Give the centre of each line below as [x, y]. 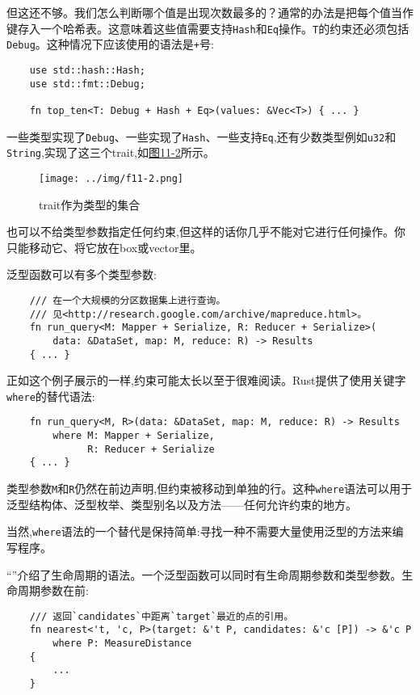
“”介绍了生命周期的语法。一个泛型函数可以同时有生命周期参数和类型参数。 [204, 574]
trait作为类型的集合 [90, 204]
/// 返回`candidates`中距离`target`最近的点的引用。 [162, 616]
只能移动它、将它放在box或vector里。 [104, 247]
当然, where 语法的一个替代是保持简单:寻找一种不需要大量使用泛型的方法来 [199, 531]
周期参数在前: [53, 590]
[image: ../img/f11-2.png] [111, 178]
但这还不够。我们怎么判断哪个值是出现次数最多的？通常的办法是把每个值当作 [210, 12]
